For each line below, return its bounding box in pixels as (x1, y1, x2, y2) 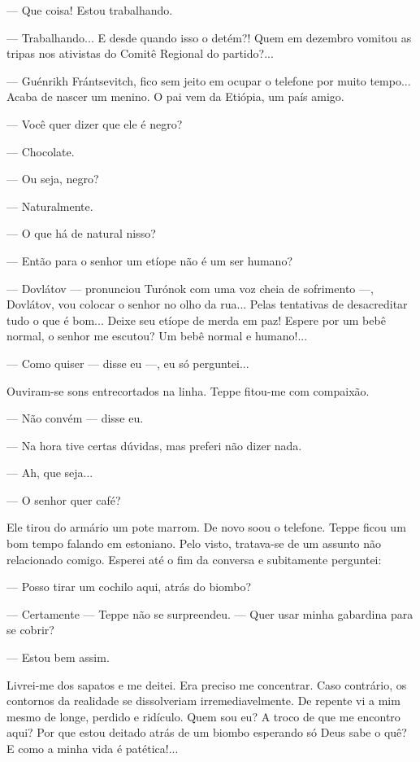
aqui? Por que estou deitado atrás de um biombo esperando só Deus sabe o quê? (6, 724, 407, 741)
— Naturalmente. (6, 197, 93, 214)
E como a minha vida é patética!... (6, 740, 179, 756)
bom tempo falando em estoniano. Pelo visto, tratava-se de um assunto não (6, 535, 382, 552)
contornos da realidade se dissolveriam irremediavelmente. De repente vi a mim (6, 692, 401, 709)
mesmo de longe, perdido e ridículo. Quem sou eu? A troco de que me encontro (6, 707, 401, 725)
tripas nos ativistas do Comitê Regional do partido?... (6, 45, 274, 62)
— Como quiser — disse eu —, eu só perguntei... (6, 354, 249, 371)
